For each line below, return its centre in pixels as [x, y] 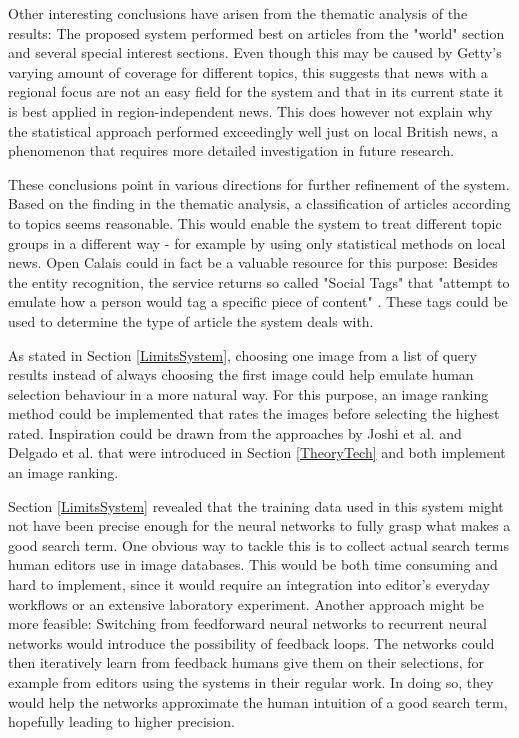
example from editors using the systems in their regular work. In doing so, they [251, 682]
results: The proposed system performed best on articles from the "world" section [256, 32]
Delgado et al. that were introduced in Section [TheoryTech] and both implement [257, 452]
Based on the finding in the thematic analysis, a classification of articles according [259, 203]
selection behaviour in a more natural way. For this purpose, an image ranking [248, 393]
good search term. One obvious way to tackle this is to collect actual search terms [259, 544]
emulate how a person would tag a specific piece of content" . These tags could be [258, 301]
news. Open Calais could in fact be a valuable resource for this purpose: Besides [253, 262]
